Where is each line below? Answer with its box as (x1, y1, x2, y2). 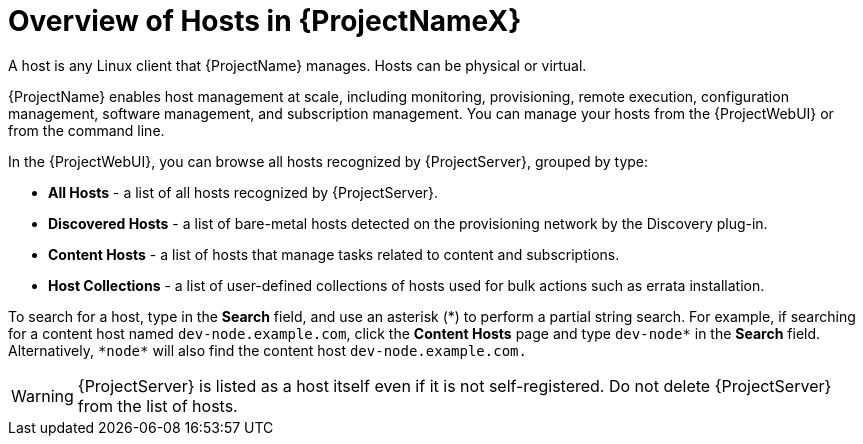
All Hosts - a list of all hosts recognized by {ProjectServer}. (48, 183, 439, 201)
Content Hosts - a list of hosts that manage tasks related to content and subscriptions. (48, 245, 620, 263)
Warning (11, 385, 74, 406)
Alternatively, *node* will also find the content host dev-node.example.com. (8, 341, 527, 359)
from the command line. (8, 121, 165, 139)
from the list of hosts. (77, 395, 238, 416)
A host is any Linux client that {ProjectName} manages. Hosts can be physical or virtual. (8, 56, 587, 74)
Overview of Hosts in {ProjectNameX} (8, 4, 522, 38)
